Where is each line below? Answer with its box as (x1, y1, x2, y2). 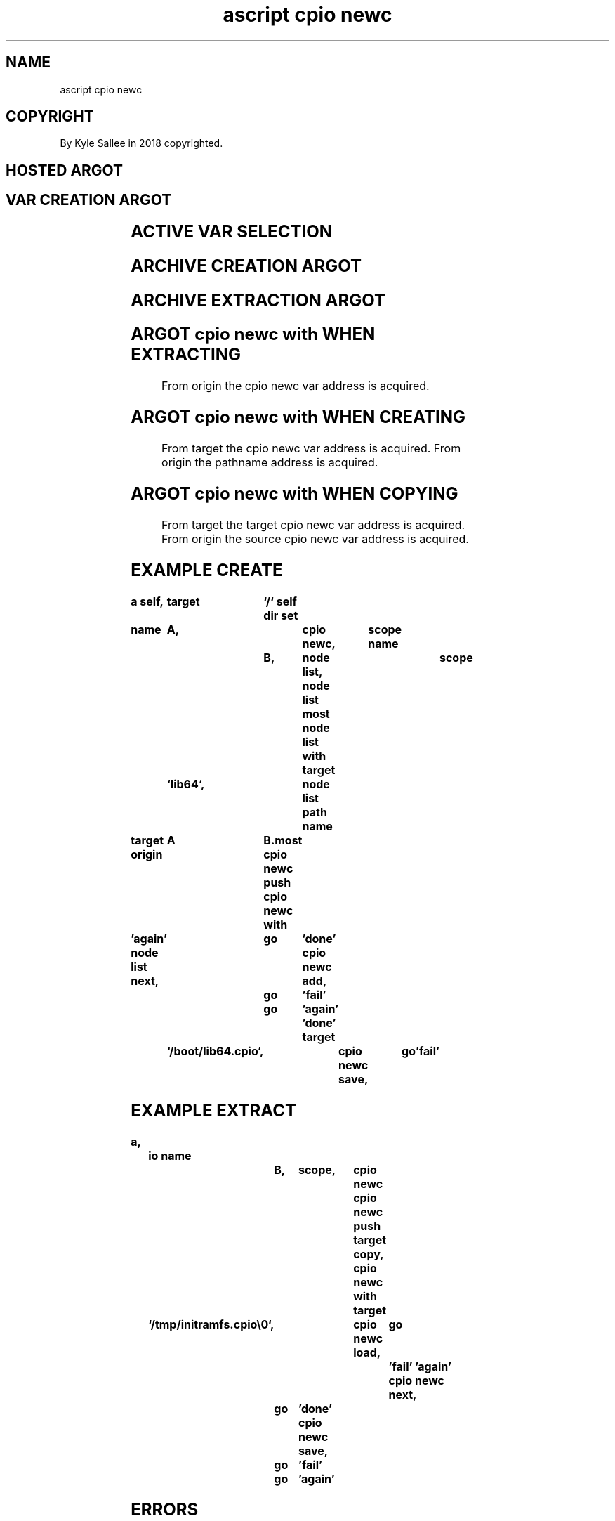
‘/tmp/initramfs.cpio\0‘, (148, 1317, 275, 1331)
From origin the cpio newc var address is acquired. (161, 379, 430, 393)
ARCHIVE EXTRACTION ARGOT (131, 289, 385, 311)
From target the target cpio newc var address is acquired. (161, 517, 465, 532)
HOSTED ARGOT (6, 161, 124, 179)
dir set (263, 608, 298, 622)
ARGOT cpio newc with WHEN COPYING (131, 483, 458, 504)
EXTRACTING (131, 344, 242, 365)
